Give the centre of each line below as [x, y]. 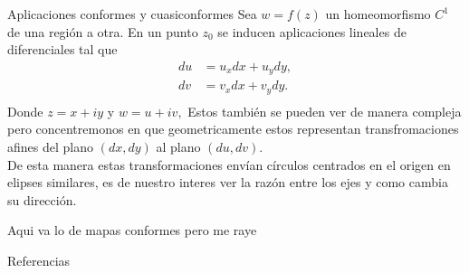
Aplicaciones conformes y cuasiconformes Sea [132, 14]
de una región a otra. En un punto [103, 31]
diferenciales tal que [62, 49]
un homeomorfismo [378, 14]
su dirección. [42, 199]
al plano [178, 146]
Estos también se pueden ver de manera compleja [325, 111]
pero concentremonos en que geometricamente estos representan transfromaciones [233, 129]
